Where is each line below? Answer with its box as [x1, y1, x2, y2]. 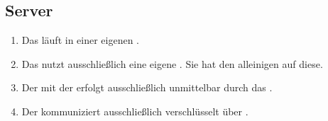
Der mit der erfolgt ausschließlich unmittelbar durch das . [21, 80, 273, 95]
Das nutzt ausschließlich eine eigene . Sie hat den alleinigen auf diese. [21, 56, 323, 71]
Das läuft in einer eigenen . [21, 33, 139, 47]
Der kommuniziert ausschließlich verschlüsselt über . [21, 103, 248, 118]
